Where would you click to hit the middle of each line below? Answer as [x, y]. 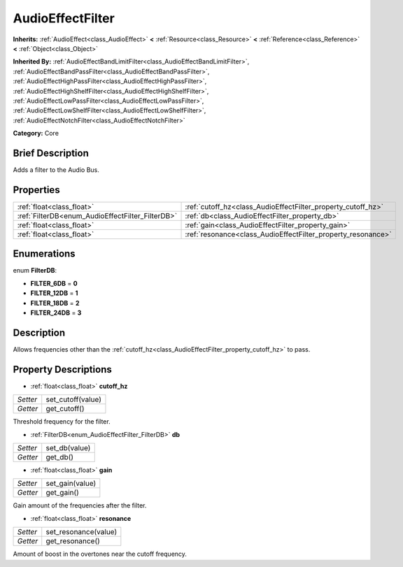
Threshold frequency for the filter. [62, 422]
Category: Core [36, 134]
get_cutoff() [65, 409]
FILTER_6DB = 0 [54, 283]
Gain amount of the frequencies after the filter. [80, 505]
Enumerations [44, 254]
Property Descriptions [62, 369]
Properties [36, 190]
